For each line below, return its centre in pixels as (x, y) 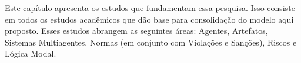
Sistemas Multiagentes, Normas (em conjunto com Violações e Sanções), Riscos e (151, 42)
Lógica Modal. (31, 53)
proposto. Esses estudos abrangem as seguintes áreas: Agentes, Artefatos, (136, 31)
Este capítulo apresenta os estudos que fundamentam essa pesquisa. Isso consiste (150, 8)
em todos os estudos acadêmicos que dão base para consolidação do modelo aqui (149, 19)
